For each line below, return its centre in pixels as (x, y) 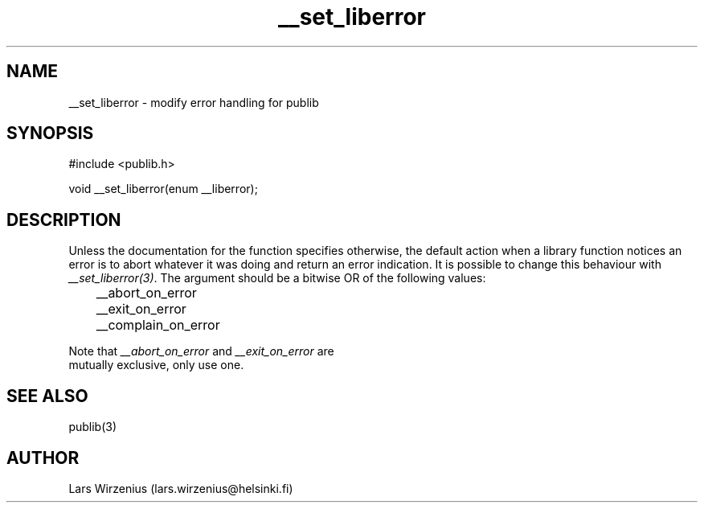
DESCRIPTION (64, 220)
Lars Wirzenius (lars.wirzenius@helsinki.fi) (181, 488)
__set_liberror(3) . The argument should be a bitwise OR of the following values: (277, 278)
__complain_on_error (158, 325)
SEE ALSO (47, 396)
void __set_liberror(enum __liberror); (163, 189)
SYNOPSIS (50, 133)
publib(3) (93, 427)
